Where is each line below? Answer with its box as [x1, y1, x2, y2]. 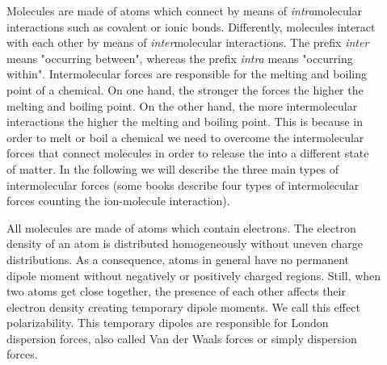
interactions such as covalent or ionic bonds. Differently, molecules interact [6, 18, 376, 35]
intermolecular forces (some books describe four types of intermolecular [6, 176, 360, 193]
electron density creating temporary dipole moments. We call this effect [6, 298, 360, 315]
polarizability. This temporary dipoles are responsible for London [6, 314, 329, 331]
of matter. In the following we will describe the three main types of [6, 160, 339, 177]
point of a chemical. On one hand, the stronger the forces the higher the [6, 81, 364, 98]
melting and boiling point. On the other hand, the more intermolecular [6, 97, 358, 114]
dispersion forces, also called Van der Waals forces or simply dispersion [6, 329, 357, 346]
